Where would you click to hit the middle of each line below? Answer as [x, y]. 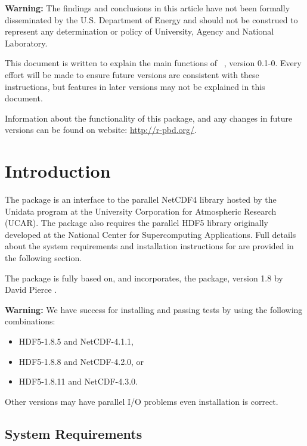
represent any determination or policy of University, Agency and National [139, 31]
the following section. [44, 258]
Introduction [58, 171]
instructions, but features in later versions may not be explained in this [135, 86]
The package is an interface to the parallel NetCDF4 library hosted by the [141, 199]
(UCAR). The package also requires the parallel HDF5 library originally [137, 223]
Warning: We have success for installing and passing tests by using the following [154, 309]
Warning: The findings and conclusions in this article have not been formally [148, 8]
